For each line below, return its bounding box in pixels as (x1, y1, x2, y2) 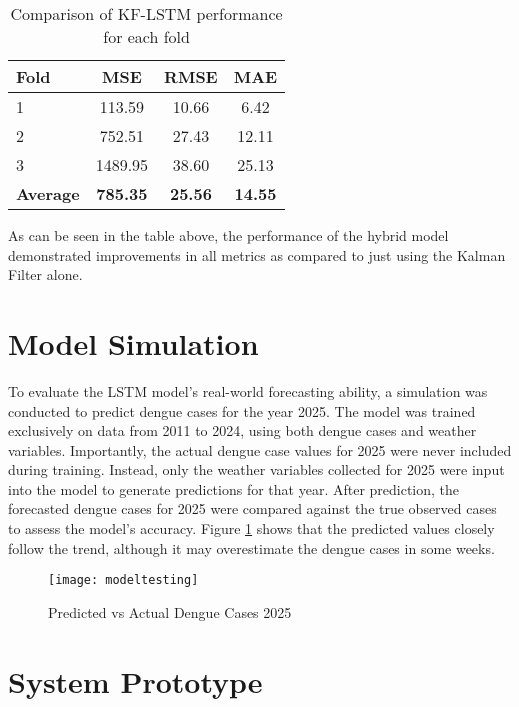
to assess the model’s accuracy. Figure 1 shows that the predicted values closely (8, 518, 495, 539)
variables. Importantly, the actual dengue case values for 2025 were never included (8, 439, 512, 460)
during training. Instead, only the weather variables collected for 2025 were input (8, 459, 505, 480)
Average (16, 182, 80, 205)
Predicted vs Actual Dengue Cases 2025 (48, 601, 292, 622)
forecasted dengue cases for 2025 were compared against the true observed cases (8, 498, 497, 519)
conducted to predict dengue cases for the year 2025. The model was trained (8, 400, 476, 421)
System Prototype (8, 660, 263, 701)
